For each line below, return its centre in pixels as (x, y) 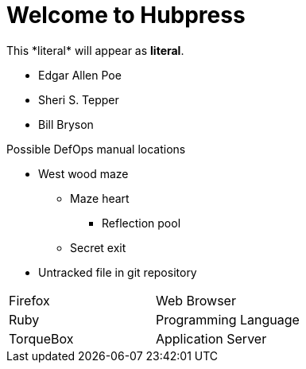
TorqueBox (41, 338)
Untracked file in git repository (118, 272)
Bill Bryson (66, 124)
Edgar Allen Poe (80, 75)
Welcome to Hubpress (126, 15)
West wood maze (83, 173)
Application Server (211, 338)
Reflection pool (141, 223)
